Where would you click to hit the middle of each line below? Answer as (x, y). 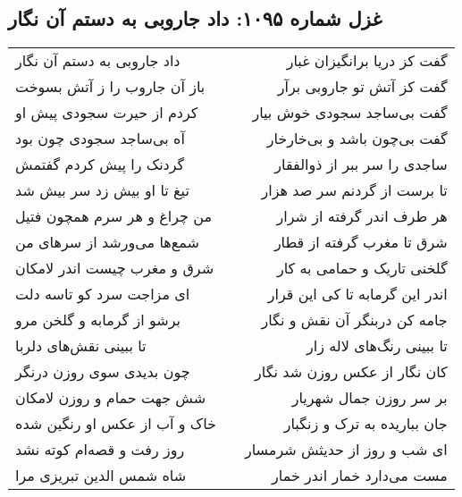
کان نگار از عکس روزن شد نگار (351, 372)
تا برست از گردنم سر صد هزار (354, 190)
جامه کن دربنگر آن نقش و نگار (354, 320)
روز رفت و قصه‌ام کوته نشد (100, 450)
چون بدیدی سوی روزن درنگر (103, 372)
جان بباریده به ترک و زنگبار (365, 424)
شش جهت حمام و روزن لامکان (111, 398)
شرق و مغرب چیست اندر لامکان (115, 268)
